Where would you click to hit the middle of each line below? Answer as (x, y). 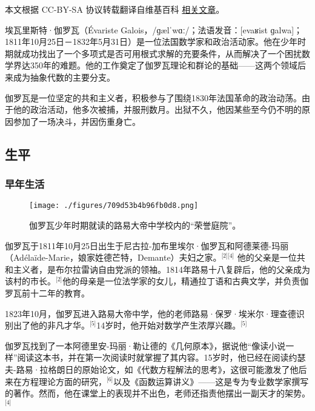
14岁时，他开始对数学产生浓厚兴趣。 (169, 325)
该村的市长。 (30, 281)
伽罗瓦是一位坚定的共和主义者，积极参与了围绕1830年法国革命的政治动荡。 (153, 97)
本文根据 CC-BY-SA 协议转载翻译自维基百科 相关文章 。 (115, 9)
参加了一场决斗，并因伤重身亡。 (77, 121)
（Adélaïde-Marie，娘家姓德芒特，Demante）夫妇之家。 (113, 257)
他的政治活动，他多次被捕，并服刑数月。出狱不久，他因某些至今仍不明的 (157, 109)
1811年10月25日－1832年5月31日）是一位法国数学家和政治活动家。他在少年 (151, 42)
